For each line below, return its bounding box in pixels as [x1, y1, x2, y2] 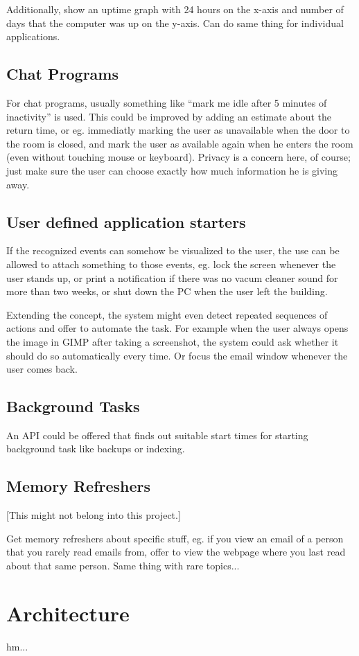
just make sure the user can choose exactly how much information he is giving [6, 163, 338, 177]
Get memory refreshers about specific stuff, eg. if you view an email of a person [6, 531, 344, 545]
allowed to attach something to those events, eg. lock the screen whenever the [6, 256, 336, 271]
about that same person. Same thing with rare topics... [6, 558, 240, 573]
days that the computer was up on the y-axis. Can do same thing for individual [6, 15, 344, 30]
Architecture [6, 599, 130, 627]
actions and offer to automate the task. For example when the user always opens [6, 321, 349, 335]
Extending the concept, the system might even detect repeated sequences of [6, 307, 328, 321]
